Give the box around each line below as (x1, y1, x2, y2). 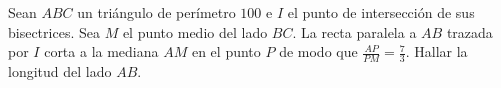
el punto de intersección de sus (287, 2, 475, 22)
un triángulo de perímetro (77, 2, 236, 22)
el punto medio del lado (122, 21, 268, 42)
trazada (446, 21, 493, 42)
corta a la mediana (44, 41, 159, 62)
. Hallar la (405, 41, 468, 62)
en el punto (191, 41, 261, 62)
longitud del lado (8, 61, 112, 82)
